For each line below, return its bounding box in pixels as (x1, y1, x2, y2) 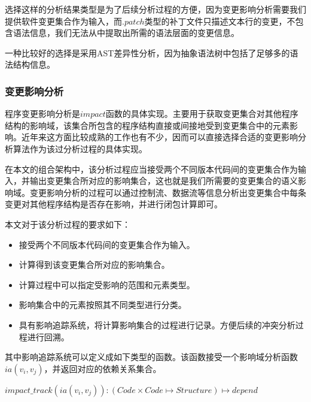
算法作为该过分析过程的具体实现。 (13, 142, 147, 155)
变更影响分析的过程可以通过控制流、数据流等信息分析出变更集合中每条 (29, 186, 306, 198)
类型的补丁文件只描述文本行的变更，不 (144, 14, 295, 27)
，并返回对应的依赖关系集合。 (44, 362, 161, 374)
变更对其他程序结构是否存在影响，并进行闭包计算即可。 (5, 198, 222, 210)
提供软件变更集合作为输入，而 (5, 14, 122, 27)
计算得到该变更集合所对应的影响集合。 (19, 258, 170, 271)
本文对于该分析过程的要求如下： (5, 217, 130, 230)
